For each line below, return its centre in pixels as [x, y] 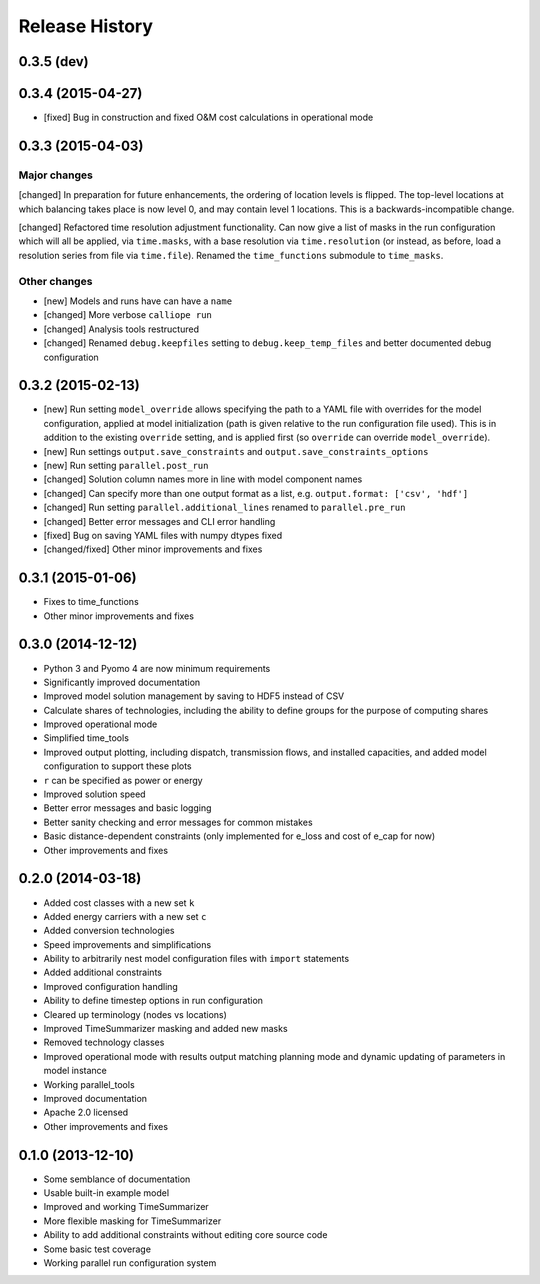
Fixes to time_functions [91, 602]
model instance [75, 1071]
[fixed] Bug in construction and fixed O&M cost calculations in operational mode [208, 117]
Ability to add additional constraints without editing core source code [185, 1235]
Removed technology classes [104, 1042]
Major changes [56, 175]
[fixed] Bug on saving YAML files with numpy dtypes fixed [163, 535]
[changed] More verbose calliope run [127, 315]
